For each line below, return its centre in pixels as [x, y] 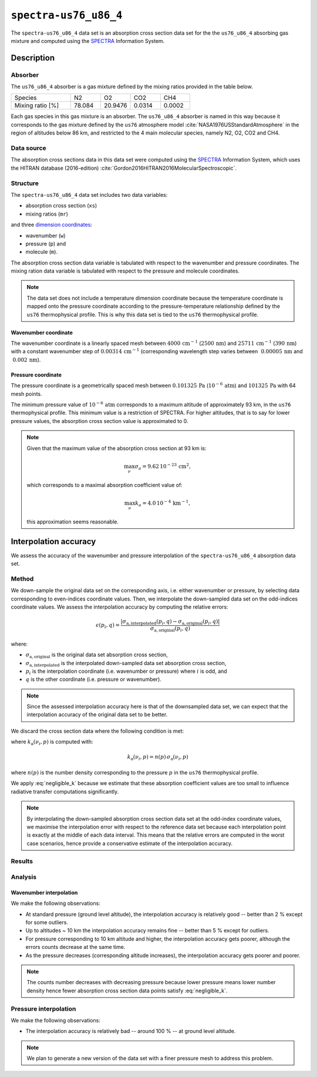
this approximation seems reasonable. [73, 522]
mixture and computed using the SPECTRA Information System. [88, 41]
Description [33, 58]
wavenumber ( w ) [45, 236]
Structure [25, 183]
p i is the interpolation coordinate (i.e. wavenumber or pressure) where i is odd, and [126, 672]
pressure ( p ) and [46, 243]
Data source [28, 148]
